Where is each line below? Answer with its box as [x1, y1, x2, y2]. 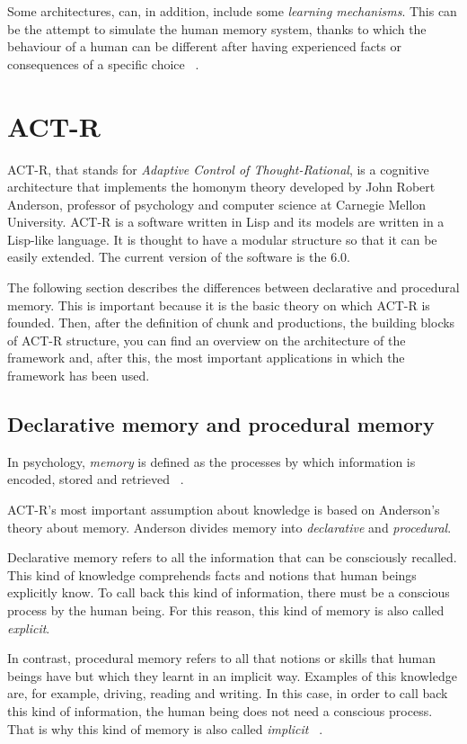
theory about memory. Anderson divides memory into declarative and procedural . [7, 517, 452, 536]
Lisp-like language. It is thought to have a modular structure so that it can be [7, 229, 437, 248]
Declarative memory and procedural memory [7, 410, 435, 438]
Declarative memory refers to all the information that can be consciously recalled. [7, 548, 457, 567]
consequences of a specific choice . [7, 54, 199, 73]
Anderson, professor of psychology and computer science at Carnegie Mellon [7, 194, 427, 213]
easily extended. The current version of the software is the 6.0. [7, 247, 350, 266]
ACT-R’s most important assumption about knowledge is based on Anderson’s [7, 500, 440, 519]
